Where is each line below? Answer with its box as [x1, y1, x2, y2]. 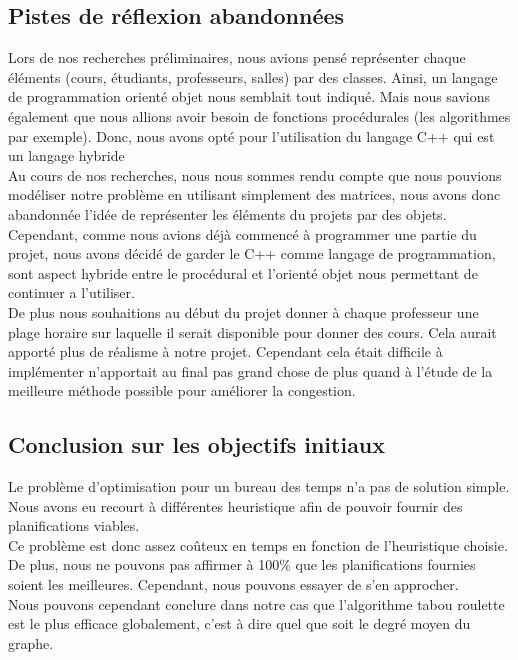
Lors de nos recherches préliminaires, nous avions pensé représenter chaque [8, 47, 466, 68]
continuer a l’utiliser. [8, 282, 135, 303]
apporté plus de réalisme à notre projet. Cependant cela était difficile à [8, 341, 443, 362]
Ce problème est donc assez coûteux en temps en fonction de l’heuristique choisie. [8, 534, 508, 555]
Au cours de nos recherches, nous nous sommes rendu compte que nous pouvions [8, 164, 502, 185]
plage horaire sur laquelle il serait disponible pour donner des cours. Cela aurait [8, 321, 497, 342]
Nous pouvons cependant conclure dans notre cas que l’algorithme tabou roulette [8, 593, 505, 614]
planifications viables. [8, 515, 140, 536]
